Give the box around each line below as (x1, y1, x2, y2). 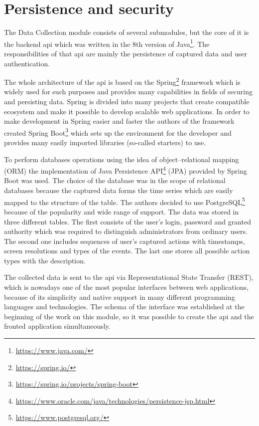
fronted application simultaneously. (4, 321, 111, 331)
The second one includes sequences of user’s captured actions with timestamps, (4, 235, 245, 246)
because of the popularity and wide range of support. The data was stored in (4, 206, 239, 216)
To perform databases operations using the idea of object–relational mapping (4, 154, 239, 164)
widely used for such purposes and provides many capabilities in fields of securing (4, 86, 253, 97)
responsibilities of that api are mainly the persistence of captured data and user (4, 48, 247, 58)
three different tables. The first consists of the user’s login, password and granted (4, 216, 251, 226)
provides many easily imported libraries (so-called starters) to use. (4, 137, 206, 148)
